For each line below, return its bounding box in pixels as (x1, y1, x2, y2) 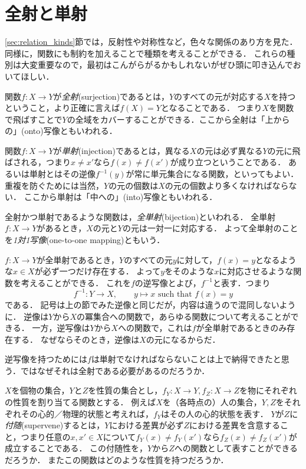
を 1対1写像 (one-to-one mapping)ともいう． (5, 234, 165, 246)
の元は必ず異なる (196, 144, 263, 156)
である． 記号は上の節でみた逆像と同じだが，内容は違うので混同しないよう (5, 298, 296, 310)
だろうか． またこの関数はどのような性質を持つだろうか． (5, 454, 229, 466)
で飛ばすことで (5, 113, 62, 125)
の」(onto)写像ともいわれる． (5, 124, 117, 137)
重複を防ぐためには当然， (5, 179, 104, 191)
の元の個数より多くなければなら (164, 179, 289, 191)
